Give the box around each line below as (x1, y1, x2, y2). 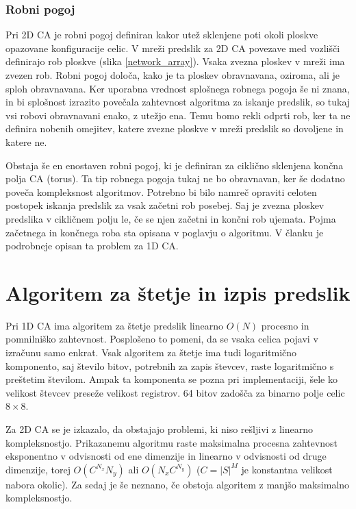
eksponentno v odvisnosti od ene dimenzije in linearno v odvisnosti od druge (5, 449, 327, 463)
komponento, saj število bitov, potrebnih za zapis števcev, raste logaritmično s (5, 358, 334, 373)
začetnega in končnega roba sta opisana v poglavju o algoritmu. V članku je (5, 225, 324, 239)
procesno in (261, 318, 309, 332)
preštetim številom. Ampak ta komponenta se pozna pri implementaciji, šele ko (5, 372, 338, 386)
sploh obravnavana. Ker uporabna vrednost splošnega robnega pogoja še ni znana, (5, 81, 350, 95)
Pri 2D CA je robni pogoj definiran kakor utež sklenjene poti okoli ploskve (5, 27, 318, 42)
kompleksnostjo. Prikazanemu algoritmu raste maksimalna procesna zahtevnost (5, 435, 338, 449)
